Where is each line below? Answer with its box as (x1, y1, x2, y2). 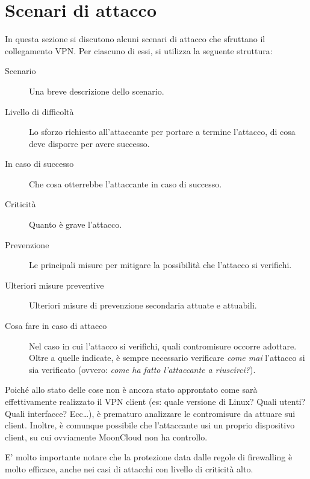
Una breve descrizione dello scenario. (29, 84, 164, 97)
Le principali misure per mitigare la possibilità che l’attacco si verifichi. (29, 258, 292, 271)
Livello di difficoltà (5, 105, 74, 117)
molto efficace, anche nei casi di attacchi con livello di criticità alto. (5, 462, 253, 475)
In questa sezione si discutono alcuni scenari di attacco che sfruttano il (5, 33, 265, 45)
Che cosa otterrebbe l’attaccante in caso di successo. (29, 177, 222, 190)
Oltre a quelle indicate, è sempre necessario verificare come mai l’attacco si (29, 351, 305, 364)
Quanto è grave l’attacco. (29, 218, 122, 231)
